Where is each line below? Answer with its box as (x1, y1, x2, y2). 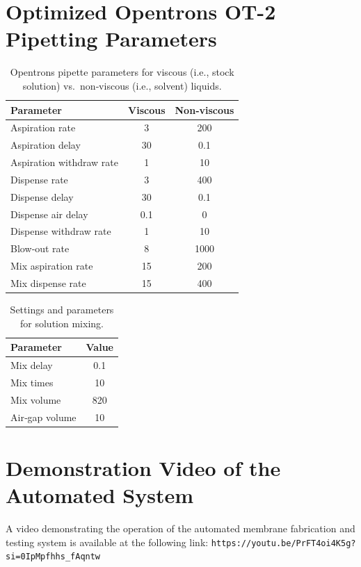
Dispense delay (10, 189, 74, 204)
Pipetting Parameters (6, 24, 217, 53)
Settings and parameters (10, 302, 114, 317)
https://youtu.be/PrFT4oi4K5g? (211, 538, 356, 548)
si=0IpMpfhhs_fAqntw (6, 552, 101, 562)
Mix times (10, 375, 54, 389)
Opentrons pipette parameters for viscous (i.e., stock (10, 65, 234, 79)
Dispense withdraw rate (10, 224, 111, 238)
